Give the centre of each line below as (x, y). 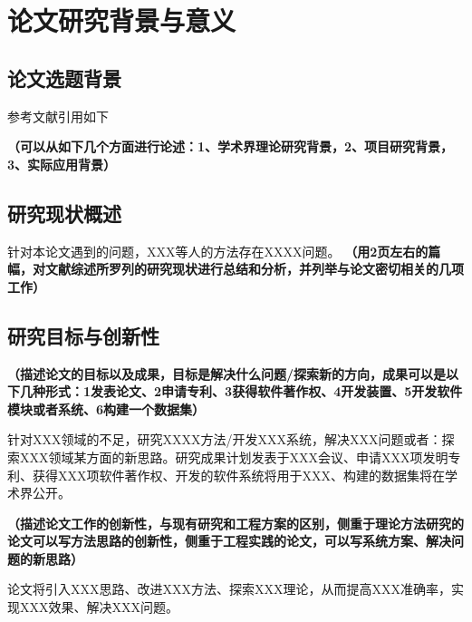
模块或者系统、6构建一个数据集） (106, 408)
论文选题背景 (64, 78)
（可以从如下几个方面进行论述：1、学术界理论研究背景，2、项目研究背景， (231, 146)
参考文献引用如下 (58, 116)
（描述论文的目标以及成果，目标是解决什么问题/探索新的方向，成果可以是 (227, 373)
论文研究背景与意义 (122, 20)
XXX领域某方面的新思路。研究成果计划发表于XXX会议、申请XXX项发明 (234, 457)
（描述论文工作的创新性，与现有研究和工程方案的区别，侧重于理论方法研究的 (236, 523)
